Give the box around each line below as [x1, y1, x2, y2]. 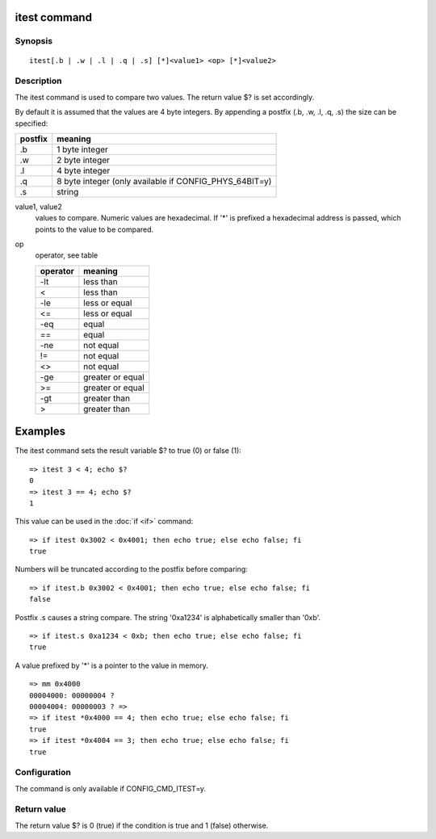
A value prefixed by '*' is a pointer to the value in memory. [15, 661, 209, 670]
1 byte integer [57, 144, 109, 155]
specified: [15, 118, 48, 128]
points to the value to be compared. [35, 224, 154, 234]
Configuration [15, 767, 72, 778]
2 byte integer [57, 154, 111, 166]
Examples [15, 425, 66, 438]
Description [15, 75, 62, 86]
